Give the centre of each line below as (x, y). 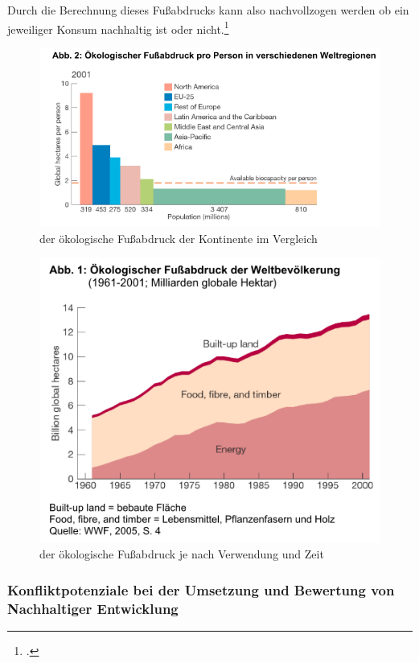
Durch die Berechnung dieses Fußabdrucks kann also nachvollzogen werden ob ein (208, 10)
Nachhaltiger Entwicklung (93, 608)
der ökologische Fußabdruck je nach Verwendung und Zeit (182, 554)
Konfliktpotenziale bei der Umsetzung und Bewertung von (201, 589)
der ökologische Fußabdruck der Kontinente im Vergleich (179, 238)
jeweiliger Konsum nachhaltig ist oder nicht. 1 (118, 27)
